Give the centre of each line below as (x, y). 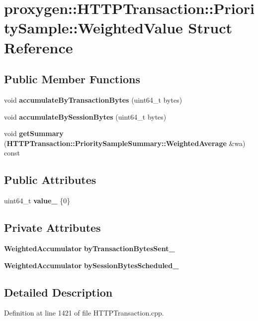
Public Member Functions (72, 79)
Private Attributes (52, 228)
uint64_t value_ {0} (37, 201)
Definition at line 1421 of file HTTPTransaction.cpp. (84, 313)
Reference (39, 47)
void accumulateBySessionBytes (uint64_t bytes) (85, 116)
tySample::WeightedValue (93, 28)
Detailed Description (58, 292)
